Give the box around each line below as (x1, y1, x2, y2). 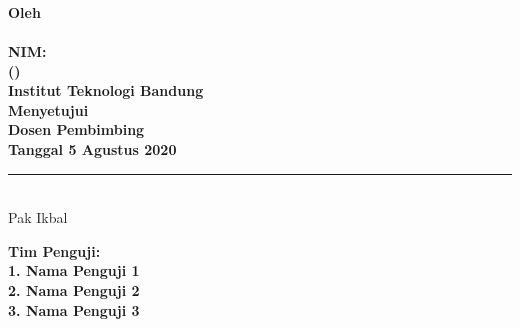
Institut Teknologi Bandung (8, 80, 204, 101)
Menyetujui (8, 99, 89, 120)
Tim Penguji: (8, 240, 101, 261)
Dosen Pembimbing (8, 119, 145, 140)
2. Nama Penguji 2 (8, 279, 140, 300)
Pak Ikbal (8, 207, 68, 228)
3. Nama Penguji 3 (8, 299, 140, 320)
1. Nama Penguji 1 (8, 260, 140, 281)
